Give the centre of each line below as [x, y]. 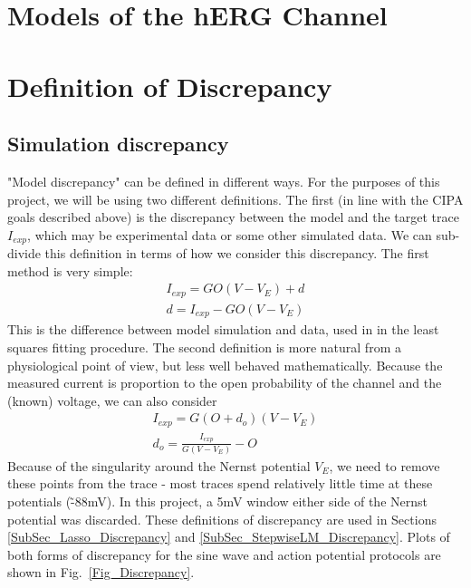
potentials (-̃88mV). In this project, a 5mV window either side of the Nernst [217, 501]
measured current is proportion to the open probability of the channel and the [225, 383]
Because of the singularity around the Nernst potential [159, 465]
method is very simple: [70, 270]
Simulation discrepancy [118, 144]
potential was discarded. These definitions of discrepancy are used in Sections [222, 519]
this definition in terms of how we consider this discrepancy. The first [237, 253]
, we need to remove [384, 465]
